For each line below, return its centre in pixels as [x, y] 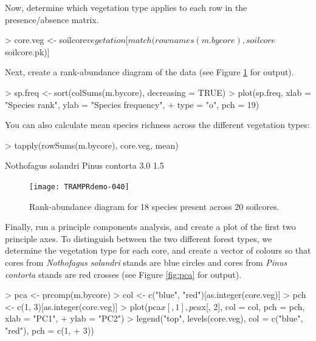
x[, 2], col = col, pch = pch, [253, 306]
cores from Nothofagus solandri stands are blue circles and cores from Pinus [146, 262]
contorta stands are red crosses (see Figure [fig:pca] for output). [123, 274]
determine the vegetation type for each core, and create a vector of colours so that [158, 250]
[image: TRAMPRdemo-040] [79, 187]
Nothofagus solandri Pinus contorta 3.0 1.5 [84, 165]
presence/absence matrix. [52, 19]
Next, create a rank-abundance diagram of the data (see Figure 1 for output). [149, 72]
